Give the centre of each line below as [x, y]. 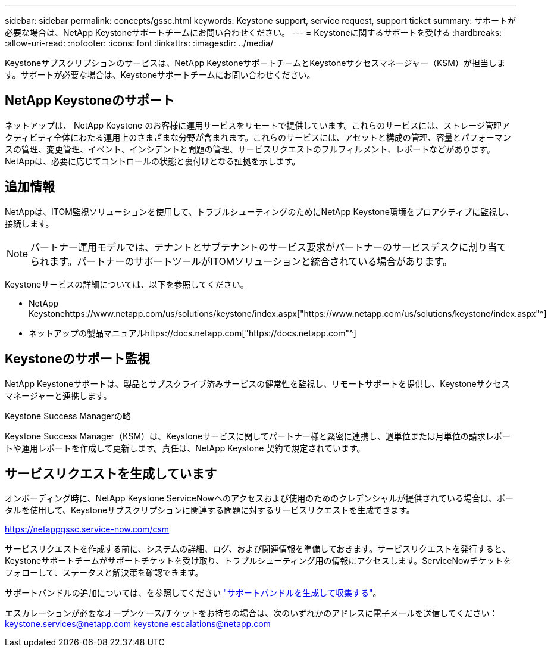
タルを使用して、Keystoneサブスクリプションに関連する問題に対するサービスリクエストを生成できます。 [210, 510]
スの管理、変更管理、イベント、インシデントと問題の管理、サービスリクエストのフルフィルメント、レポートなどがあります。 [250, 149]
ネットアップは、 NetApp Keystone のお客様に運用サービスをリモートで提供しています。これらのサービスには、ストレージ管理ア [258, 125]
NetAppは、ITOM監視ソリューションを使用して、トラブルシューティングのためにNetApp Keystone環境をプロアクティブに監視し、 [259, 211]
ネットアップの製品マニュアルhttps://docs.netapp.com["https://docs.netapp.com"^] [192, 333]
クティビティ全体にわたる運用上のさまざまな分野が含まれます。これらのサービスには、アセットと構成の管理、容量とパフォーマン [258, 137]
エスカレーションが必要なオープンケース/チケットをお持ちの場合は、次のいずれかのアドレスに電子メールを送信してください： [251, 613]
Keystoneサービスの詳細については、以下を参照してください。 [127, 284]
